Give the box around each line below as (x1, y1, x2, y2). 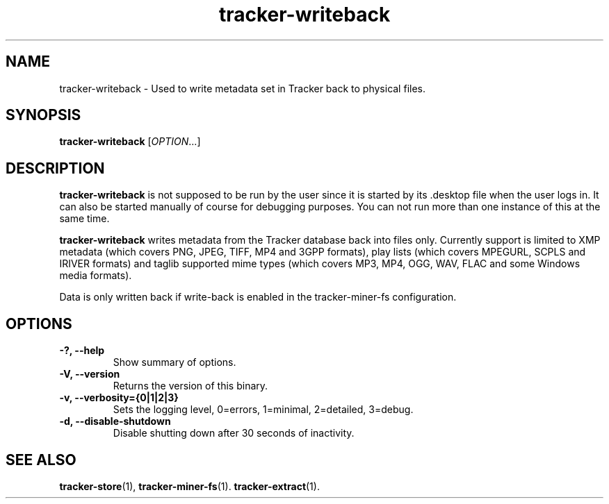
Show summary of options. (113, 356, 236, 369)
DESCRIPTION (6, 159, 105, 177)
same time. (59, 212, 110, 225)
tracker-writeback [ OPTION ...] (59, 135, 201, 148)
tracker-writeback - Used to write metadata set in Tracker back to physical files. (59, 82, 425, 94)
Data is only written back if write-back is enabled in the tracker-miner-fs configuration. (59, 291, 457, 303)
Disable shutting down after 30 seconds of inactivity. (113, 427, 355, 439)
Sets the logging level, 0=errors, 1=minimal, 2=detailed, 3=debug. (113, 403, 414, 416)
